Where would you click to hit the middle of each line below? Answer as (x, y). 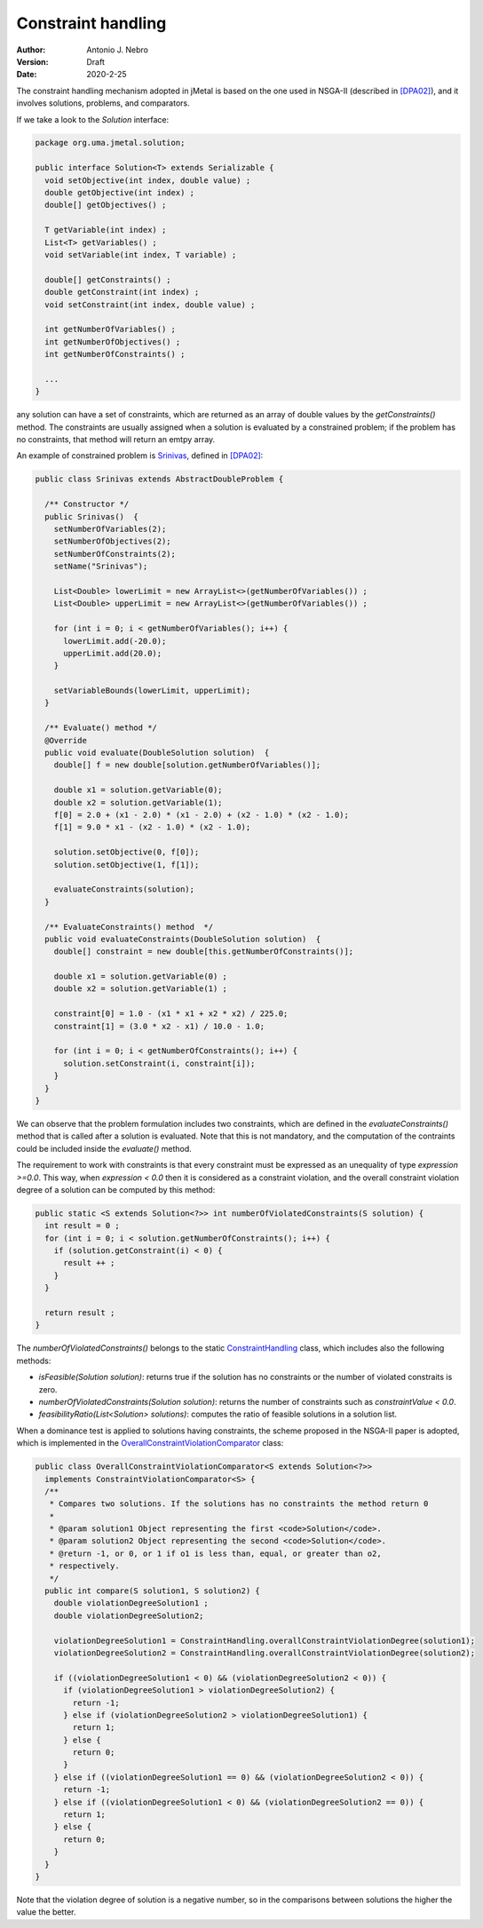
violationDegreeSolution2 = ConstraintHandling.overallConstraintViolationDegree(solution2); (264, 1653)
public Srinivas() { (92, 516)
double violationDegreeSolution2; (129, 1615)
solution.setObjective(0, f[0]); (127, 852)
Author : (31, 50)
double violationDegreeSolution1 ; (131, 1603)
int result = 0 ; (82, 1226)
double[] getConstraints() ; (108, 279)
